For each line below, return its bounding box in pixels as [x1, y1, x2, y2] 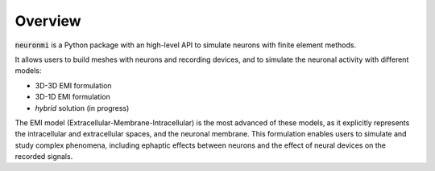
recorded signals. [14, 152, 73, 161]
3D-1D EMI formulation [35, 92, 110, 102]
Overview [14, 12, 81, 30]
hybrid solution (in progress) [35, 103, 130, 112]
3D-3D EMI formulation [35, 80, 112, 90]
